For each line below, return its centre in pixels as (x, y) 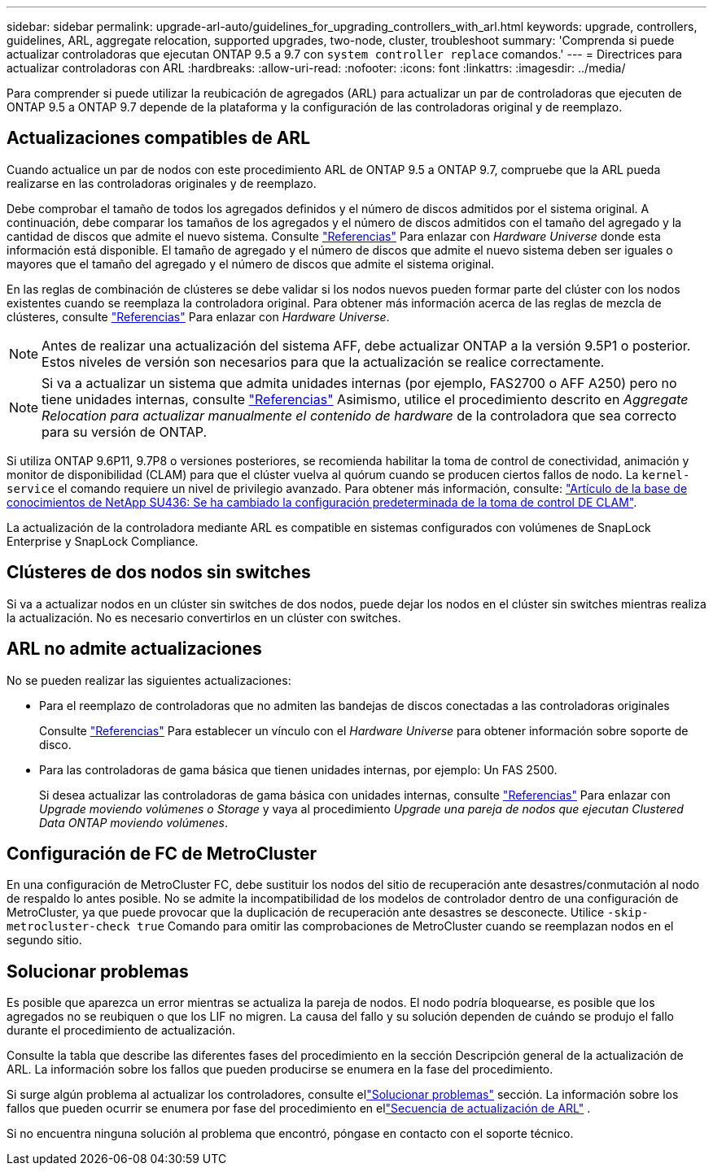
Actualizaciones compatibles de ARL (159, 138)
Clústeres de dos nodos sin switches (159, 573)
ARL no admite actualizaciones (134, 649)
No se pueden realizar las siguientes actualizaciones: (149, 680)
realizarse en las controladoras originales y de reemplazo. (162, 183)
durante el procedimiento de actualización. (121, 1030)
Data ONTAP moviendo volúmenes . (134, 822)
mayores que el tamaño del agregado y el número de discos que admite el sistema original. (251, 264)
